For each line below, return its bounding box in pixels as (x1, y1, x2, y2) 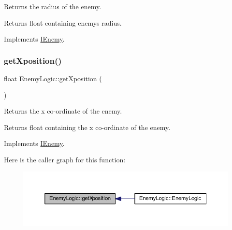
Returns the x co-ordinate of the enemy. (4, 106, 122, 116)
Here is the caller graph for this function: (4, 154, 126, 164)
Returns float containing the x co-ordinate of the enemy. (4, 122, 171, 132)
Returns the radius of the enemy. (4, 1, 101, 11)
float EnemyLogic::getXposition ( (4, 73, 102, 83)
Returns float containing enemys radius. (4, 17, 122, 28)
